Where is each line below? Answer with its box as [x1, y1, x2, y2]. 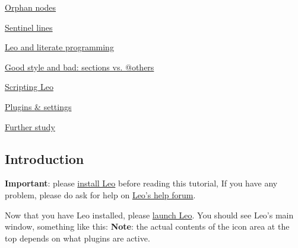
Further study [5, 120, 55, 133]
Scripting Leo [5, 80, 53, 93]
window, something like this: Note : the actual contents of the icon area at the [5, 220, 290, 233]
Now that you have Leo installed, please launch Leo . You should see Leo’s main [5, 208, 294, 221]
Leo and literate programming [5, 41, 114, 53]
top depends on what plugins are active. [5, 231, 150, 244]
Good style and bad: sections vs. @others [5, 60, 154, 73]
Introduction [5, 149, 84, 168]
